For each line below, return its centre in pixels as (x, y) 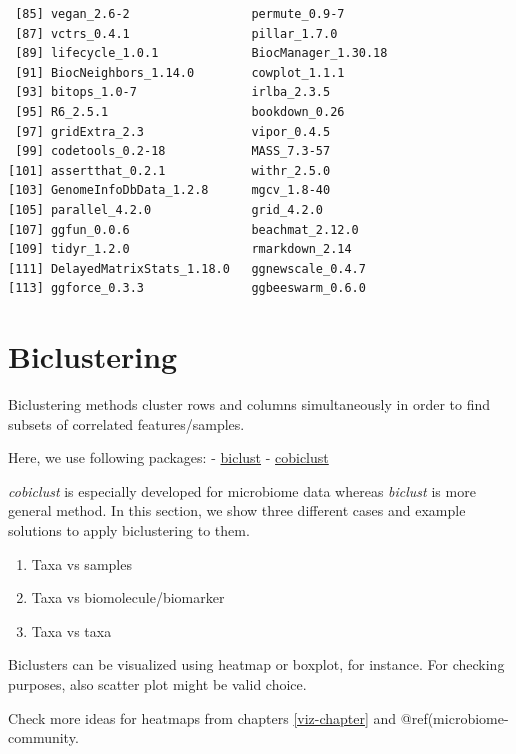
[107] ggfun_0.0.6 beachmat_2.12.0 (183, 229)
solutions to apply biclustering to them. (129, 530)
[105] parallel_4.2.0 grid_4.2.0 (165, 209)
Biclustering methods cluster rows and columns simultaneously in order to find (249, 404)
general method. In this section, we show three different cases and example (237, 510)
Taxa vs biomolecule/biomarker (128, 597)
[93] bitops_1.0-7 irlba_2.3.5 (173, 92)
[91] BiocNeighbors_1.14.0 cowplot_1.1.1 (180, 72)
